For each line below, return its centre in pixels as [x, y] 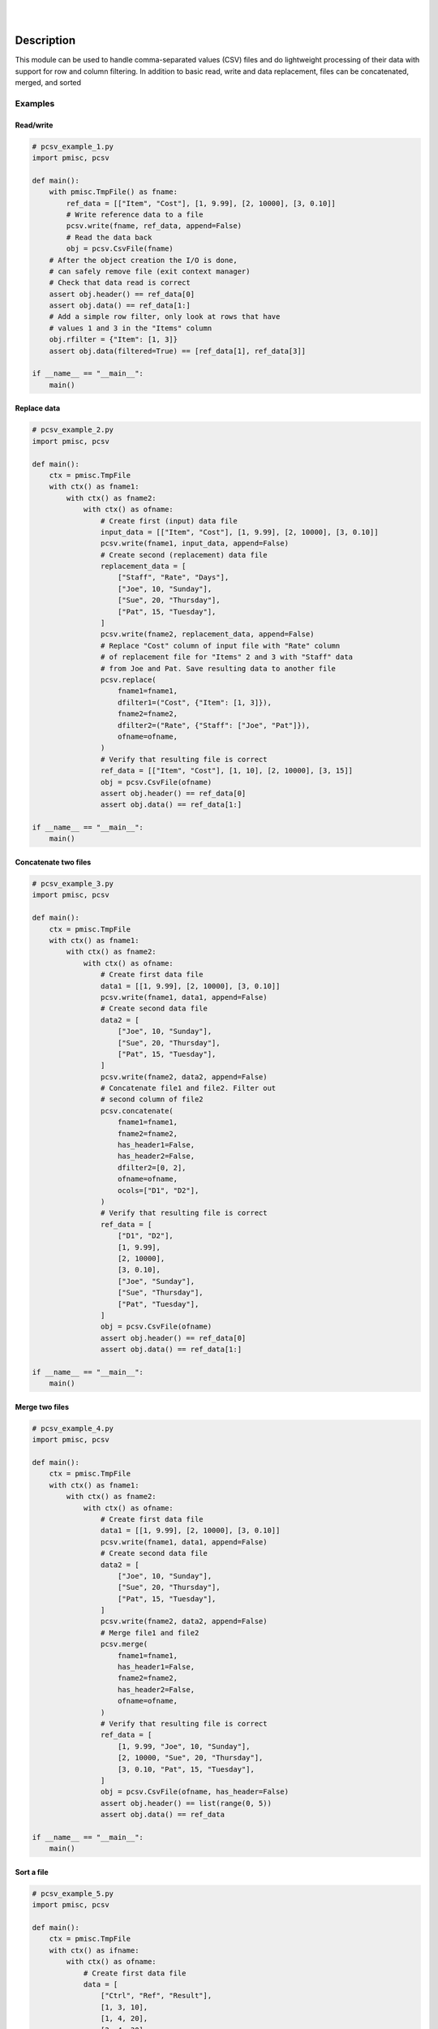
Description [45, 41]
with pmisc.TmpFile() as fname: [114, 192]
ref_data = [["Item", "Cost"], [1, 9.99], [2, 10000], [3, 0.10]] [201, 203]
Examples [35, 103]
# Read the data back [109, 237]
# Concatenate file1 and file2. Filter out [188, 1088]
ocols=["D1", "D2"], [159, 1190]
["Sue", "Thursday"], [161, 1293]
